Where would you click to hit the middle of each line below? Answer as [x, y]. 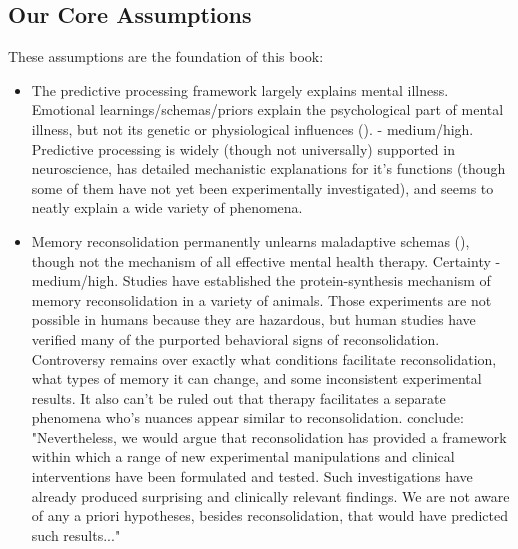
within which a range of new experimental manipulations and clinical [243, 456]
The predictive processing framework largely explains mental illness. [240, 89]
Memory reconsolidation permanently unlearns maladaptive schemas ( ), [250, 240]
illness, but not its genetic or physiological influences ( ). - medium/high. [252, 128]
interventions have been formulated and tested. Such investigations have [252, 476]
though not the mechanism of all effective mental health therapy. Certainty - [266, 260]
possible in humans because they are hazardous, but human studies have [253, 319]
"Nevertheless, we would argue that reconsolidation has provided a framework [269, 436]
